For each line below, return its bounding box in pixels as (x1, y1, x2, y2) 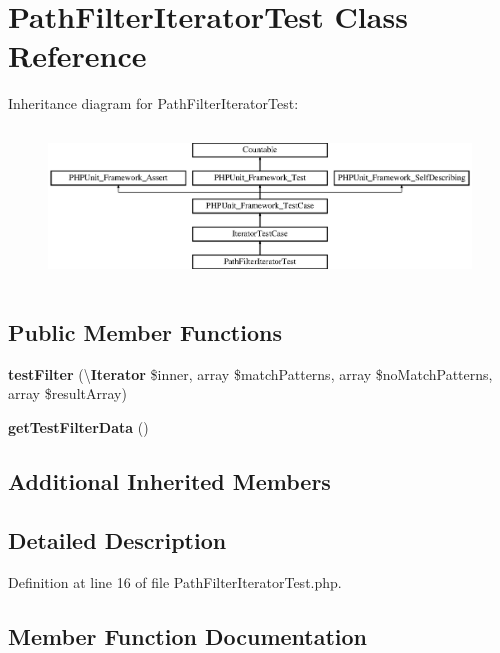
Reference (8, 35, 147, 76)
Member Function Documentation (8, 620, 368, 651)
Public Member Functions (8, 316, 282, 347)
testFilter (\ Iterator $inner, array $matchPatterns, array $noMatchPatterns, (8, 363, 493, 384)
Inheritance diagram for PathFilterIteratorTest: (8, 93, 299, 114)
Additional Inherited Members (8, 465, 331, 496)
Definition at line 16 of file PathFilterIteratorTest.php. (8, 571, 342, 592)
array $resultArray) (8, 383, 127, 404)
